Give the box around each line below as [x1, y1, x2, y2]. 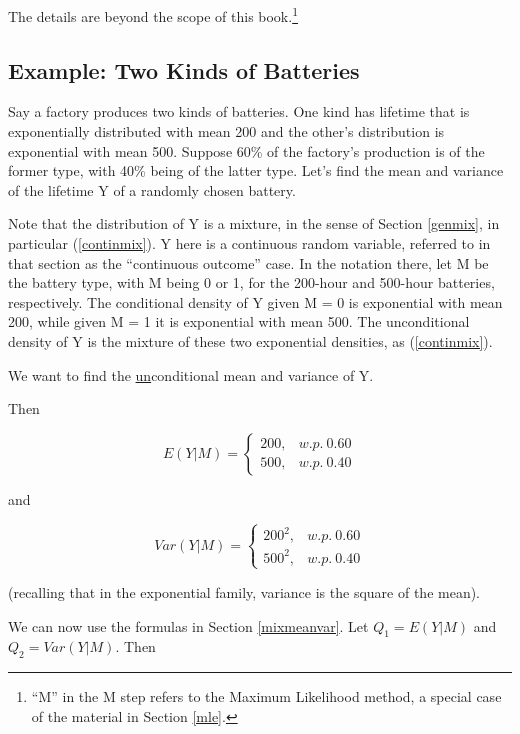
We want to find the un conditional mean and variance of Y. [8, 364, 374, 385]
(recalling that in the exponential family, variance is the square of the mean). [8, 581, 481, 602]
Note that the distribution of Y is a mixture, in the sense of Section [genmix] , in [8, 213, 500, 234]
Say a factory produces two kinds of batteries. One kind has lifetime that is [8, 101, 470, 122]
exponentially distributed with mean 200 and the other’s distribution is [8, 121, 445, 142]
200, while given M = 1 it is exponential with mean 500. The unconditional [8, 311, 470, 332]
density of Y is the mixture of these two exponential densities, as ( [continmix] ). [8, 330, 493, 351]
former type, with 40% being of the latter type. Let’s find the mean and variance [8, 160, 504, 181]
